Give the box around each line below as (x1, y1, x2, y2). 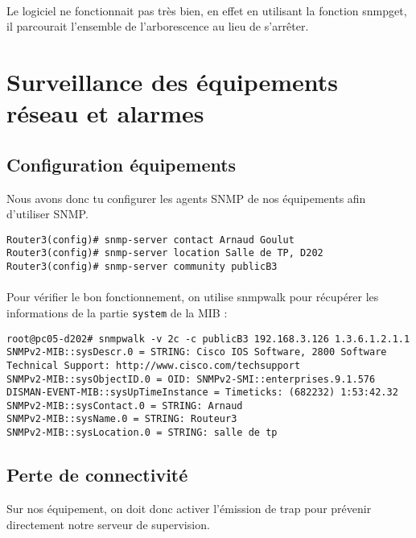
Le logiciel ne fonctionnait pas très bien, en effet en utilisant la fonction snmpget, (6, 2, 407, 19)
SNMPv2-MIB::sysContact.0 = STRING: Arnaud (6, 399, 243, 412)
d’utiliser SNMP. (6, 205, 89, 222)
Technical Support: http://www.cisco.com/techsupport (6, 359, 301, 371)
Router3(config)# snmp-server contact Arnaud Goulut (6, 234, 294, 246)
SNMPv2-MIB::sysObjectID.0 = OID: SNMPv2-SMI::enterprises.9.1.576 (6, 373, 376, 385)
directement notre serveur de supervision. (6, 515, 210, 532)
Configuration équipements (6, 151, 237, 176)
